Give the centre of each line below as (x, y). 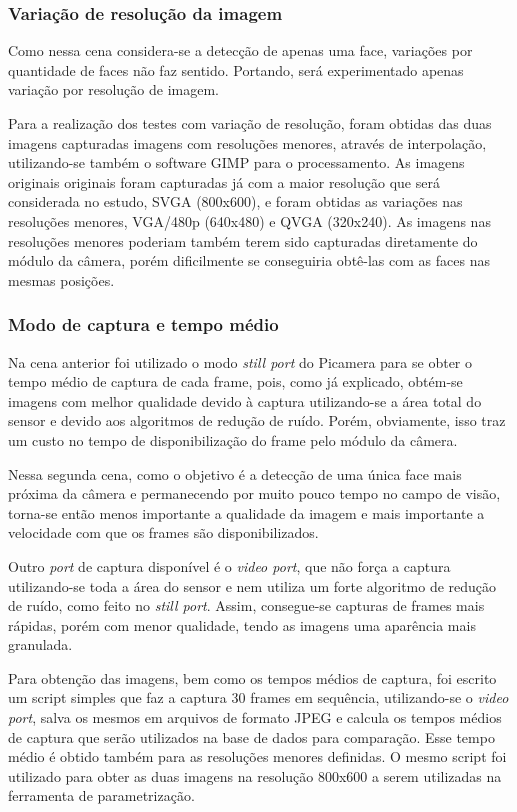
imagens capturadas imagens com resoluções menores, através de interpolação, (247, 142)
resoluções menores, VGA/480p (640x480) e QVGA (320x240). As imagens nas (249, 220)
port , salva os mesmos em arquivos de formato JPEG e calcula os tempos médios (255, 717)
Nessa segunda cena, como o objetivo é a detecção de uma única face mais (235, 473)
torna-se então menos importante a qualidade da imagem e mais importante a (246, 512)
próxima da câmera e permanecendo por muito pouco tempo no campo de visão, (254, 493)
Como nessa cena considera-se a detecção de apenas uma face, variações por (240, 50)
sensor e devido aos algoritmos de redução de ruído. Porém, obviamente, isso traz (257, 420)
